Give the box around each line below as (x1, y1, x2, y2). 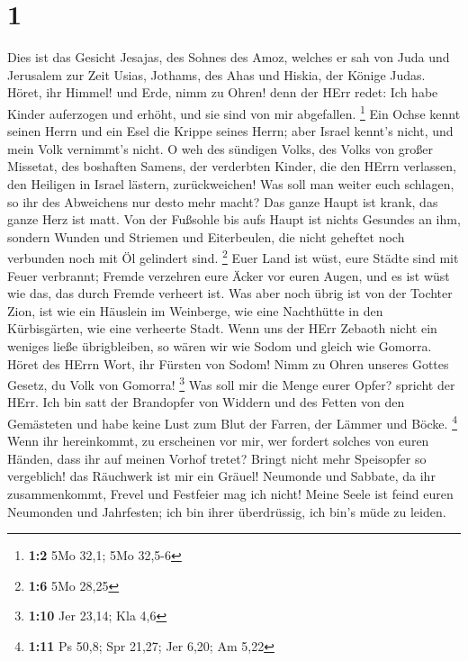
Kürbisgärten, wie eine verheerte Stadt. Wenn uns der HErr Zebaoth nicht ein (7, 319, 437, 338)
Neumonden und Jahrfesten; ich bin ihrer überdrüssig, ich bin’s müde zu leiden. (7, 502, 446, 521)
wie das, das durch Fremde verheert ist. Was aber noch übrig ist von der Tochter (7, 284, 453, 303)
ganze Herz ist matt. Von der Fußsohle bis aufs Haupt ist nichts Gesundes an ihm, (7, 210, 461, 229)
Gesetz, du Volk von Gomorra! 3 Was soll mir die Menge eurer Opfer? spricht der (7, 373, 455, 394)
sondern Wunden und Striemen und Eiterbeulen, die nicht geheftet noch (7, 227, 405, 246)
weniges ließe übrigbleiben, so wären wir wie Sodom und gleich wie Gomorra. (7, 336, 432, 355)
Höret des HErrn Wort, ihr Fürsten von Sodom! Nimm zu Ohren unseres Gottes (7, 354, 449, 373)
